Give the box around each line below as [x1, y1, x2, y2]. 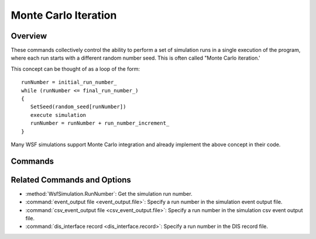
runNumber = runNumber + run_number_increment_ [30, 120, 170, 127]
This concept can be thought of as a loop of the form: [11, 65, 140, 72]
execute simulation [30, 112, 87, 118]
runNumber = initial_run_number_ [21, 79, 117, 86]
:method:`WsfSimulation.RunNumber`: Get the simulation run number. [25, 190, 193, 197]
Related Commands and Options [11, 175, 132, 185]
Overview [11, 31, 47, 41]
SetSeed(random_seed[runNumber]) [30, 103, 126, 110]
